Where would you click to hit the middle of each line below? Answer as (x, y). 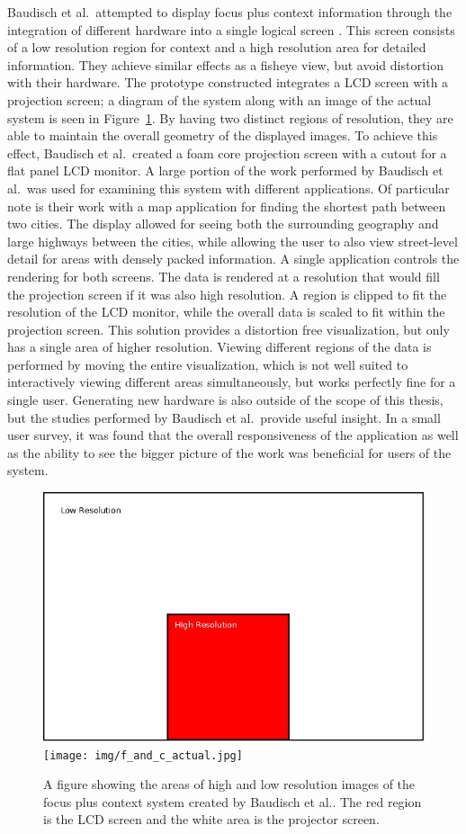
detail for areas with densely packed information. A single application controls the (233, 259)
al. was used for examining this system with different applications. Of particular (229, 188)
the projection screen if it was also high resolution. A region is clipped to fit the (227, 294)
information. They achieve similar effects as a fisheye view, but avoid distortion (226, 64)
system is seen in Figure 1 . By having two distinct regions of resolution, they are (230, 117)
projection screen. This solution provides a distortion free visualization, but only (229, 329)
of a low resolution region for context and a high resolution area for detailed (217, 47)
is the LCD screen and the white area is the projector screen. (211, 819)
